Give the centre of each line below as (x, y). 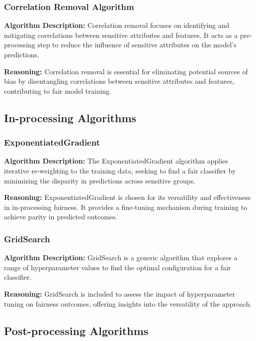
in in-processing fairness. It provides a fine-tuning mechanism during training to (126, 207)
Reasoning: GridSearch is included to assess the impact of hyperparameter (120, 293)
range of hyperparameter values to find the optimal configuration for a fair (118, 267)
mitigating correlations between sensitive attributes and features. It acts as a (121, 35)
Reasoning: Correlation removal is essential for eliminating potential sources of (126, 71)
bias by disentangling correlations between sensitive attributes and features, (119, 81)
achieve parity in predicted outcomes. (61, 217)
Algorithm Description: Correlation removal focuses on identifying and (117, 25)
